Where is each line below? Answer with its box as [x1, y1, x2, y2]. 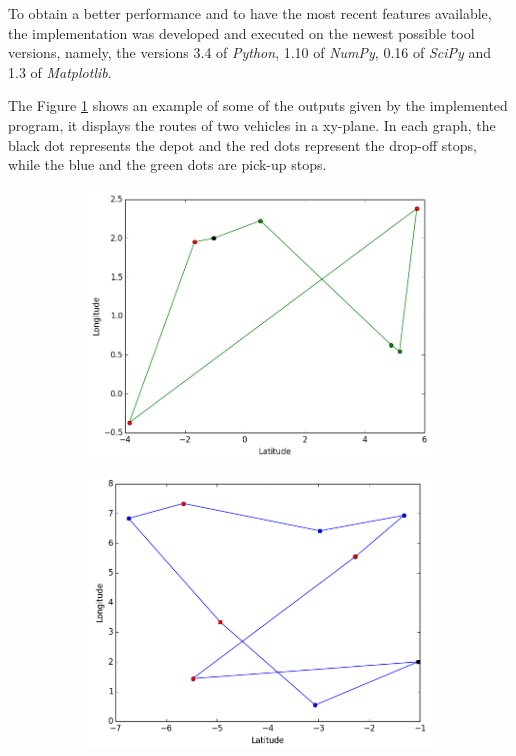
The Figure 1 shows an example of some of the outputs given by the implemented [8, 95, 508, 116]
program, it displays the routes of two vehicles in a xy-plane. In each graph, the [8, 114, 496, 135]
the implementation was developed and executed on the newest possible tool [8, 22, 475, 43]
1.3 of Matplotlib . [8, 61, 112, 82]
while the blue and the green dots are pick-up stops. [8, 154, 327, 175]
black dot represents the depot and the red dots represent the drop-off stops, [8, 134, 477, 155]
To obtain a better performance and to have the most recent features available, [8, 3, 492, 23]
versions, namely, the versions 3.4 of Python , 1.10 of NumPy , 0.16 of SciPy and [8, 42, 492, 63]
